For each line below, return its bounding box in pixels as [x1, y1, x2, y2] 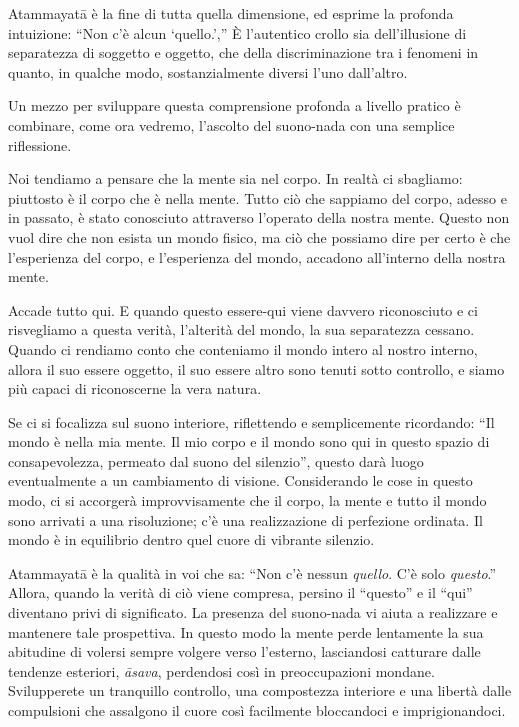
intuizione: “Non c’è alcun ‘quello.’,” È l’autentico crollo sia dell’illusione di [8, 22, 467, 43]
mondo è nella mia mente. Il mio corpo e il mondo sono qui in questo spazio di [8, 431, 490, 452]
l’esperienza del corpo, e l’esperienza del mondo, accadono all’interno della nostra [8, 246, 506, 267]
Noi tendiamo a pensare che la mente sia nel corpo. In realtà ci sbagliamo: [8, 168, 463, 189]
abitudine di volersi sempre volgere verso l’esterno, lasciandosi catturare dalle [8, 641, 481, 662]
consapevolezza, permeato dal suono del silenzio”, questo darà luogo [8, 450, 424, 471]
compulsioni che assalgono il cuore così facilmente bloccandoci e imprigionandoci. [8, 700, 506, 720]
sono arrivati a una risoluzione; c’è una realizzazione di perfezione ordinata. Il [8, 509, 483, 530]
